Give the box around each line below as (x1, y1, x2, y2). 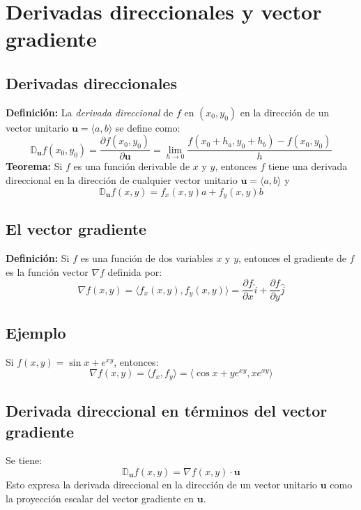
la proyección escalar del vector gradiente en (6, 490, 194, 505)
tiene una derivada (268, 159, 348, 173)
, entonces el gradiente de (238, 251, 346, 265)
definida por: (107, 264, 162, 279)
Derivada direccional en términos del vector (6, 400, 328, 422)
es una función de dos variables (80, 251, 213, 265)
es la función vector (6, 264, 89, 279)
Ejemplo (6, 321, 66, 343)
